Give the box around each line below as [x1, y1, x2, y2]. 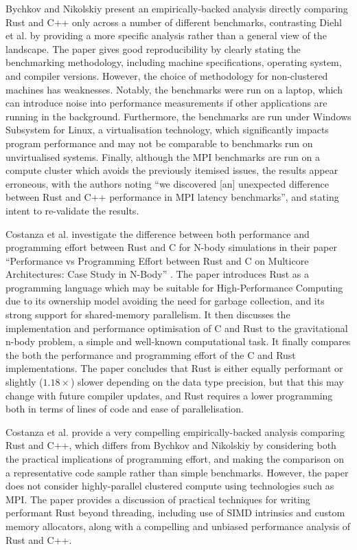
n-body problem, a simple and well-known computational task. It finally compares [5, 334, 351, 349]
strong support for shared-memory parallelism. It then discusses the [5, 307, 290, 322]
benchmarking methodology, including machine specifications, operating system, [5, 55, 342, 69]
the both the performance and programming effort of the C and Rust [5, 347, 296, 362]
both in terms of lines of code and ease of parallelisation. [5, 401, 244, 416]
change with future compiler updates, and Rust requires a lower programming [5, 388, 333, 402]
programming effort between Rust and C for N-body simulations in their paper [5, 240, 337, 254]
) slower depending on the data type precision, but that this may [71, 375, 344, 389]
